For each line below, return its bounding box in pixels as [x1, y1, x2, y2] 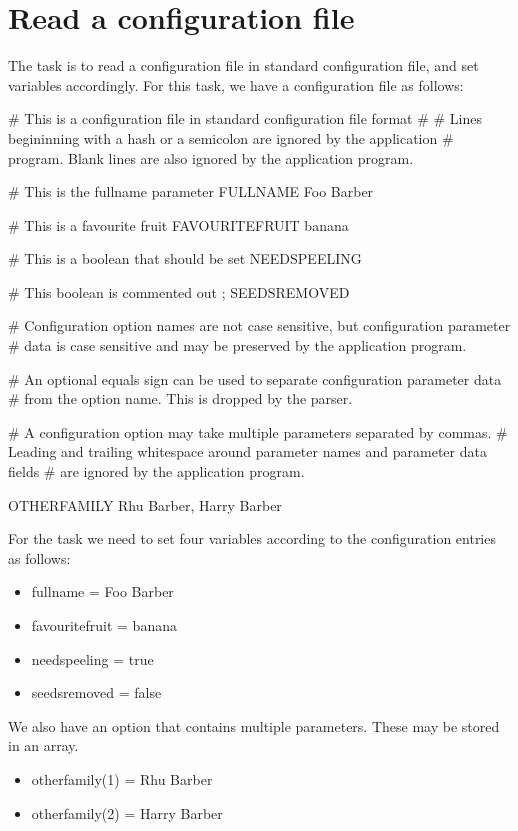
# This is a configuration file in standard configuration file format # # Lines [8, 108, 482, 129]
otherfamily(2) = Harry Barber [31, 802, 223, 823]
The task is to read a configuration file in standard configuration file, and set [8, 55, 479, 76]
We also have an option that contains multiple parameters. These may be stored [8, 715, 500, 736]
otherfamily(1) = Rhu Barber [31, 768, 213, 789]
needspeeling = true [31, 648, 154, 669]
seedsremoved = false [31, 682, 162, 703]
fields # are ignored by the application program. [8, 461, 305, 482]
